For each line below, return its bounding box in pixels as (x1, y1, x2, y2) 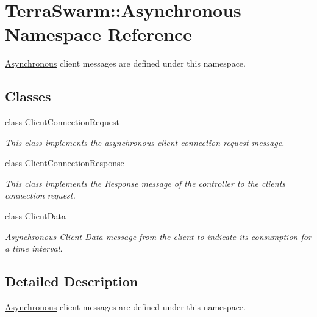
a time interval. (5, 242, 63, 255)
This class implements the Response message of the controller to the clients (5, 177, 286, 189)
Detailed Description (5, 272, 138, 291)
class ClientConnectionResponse (5, 156, 124, 169)
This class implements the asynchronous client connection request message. (5, 136, 285, 148)
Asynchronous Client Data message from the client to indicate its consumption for (5, 230, 312, 242)
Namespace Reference (5, 21, 192, 46)
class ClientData (5, 210, 66, 222)
